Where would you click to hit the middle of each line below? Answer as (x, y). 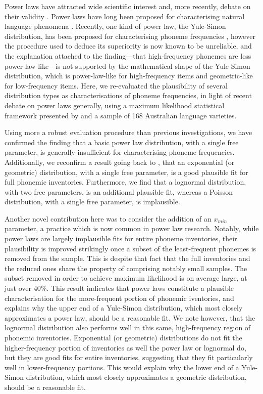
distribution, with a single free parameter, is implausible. (92, 202)
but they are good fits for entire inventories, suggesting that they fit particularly (129, 357)
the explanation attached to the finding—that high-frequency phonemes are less (128, 55)
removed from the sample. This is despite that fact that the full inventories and (127, 258)
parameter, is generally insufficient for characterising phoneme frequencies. (120, 152)
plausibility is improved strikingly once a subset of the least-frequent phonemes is (130, 248)
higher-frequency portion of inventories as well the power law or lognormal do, (125, 347)
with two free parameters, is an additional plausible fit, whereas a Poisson (119, 191)
